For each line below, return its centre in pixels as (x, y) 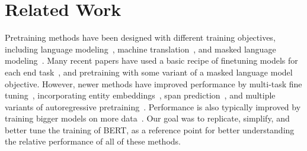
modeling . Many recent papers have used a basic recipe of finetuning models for (151, 60)
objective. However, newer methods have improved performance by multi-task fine (153, 83)
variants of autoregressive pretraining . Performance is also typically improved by (153, 106)
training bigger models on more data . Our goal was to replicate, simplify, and (147, 118)
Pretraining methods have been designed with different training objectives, (140, 37)
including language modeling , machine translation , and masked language (140, 49)
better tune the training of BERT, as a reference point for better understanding (150, 129)
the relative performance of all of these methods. (93, 141)
